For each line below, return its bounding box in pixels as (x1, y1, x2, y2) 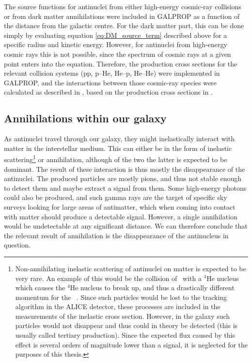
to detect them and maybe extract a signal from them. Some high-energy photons (4, 182, 247, 193)
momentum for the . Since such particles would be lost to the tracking (15, 292, 227, 302)
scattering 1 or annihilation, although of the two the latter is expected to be (4, 153, 227, 164)
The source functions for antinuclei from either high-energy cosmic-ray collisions (4, 1, 241, 11)
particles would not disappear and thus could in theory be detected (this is (15, 320, 238, 330)
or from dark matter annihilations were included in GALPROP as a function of (4, 11, 240, 21)
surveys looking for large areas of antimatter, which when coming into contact (4, 201, 236, 212)
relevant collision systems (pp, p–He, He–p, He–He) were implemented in (4, 68, 220, 78)
